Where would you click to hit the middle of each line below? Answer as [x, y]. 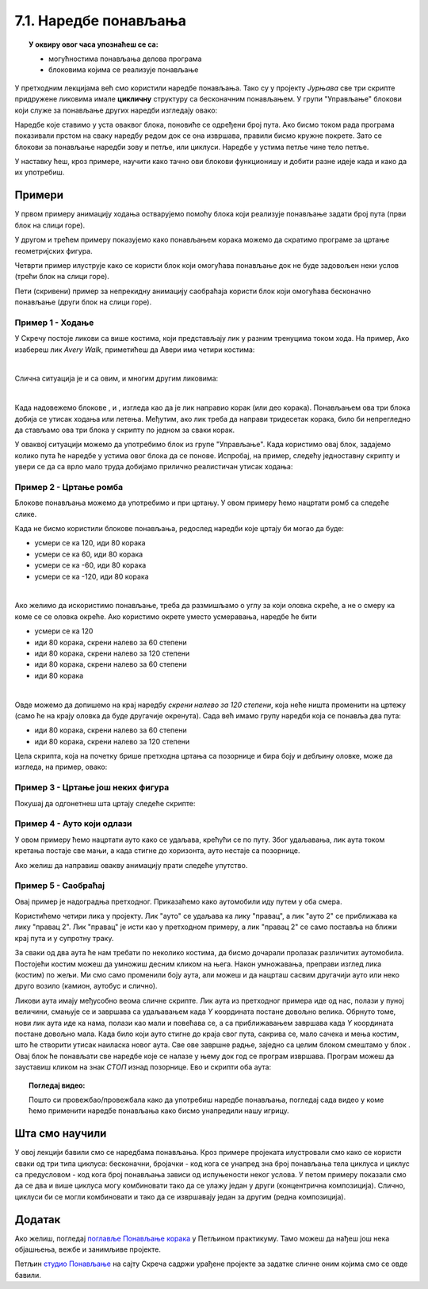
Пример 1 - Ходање [54, 323]
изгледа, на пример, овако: [61, 767]
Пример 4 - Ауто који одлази [73, 824]
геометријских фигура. [53, 251]
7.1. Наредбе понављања [100, 21]
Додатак [38, 1220]
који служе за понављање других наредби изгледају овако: [116, 110]
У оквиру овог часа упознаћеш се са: [94, 44]
